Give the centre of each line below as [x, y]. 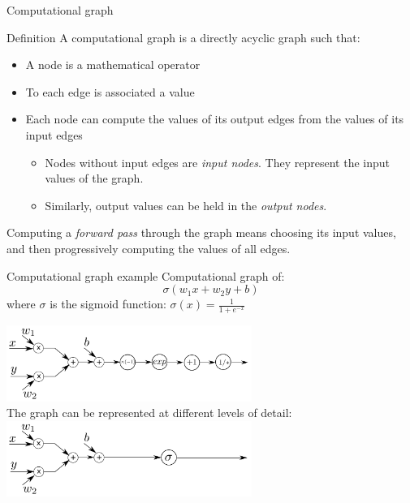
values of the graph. [94, 178]
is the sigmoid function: [108, 304]
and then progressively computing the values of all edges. [149, 248]
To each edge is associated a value [110, 91]
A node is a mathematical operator [113, 64]
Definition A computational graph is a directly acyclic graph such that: [183, 37]
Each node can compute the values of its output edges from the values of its [215, 119]
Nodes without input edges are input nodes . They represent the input [217, 162]
